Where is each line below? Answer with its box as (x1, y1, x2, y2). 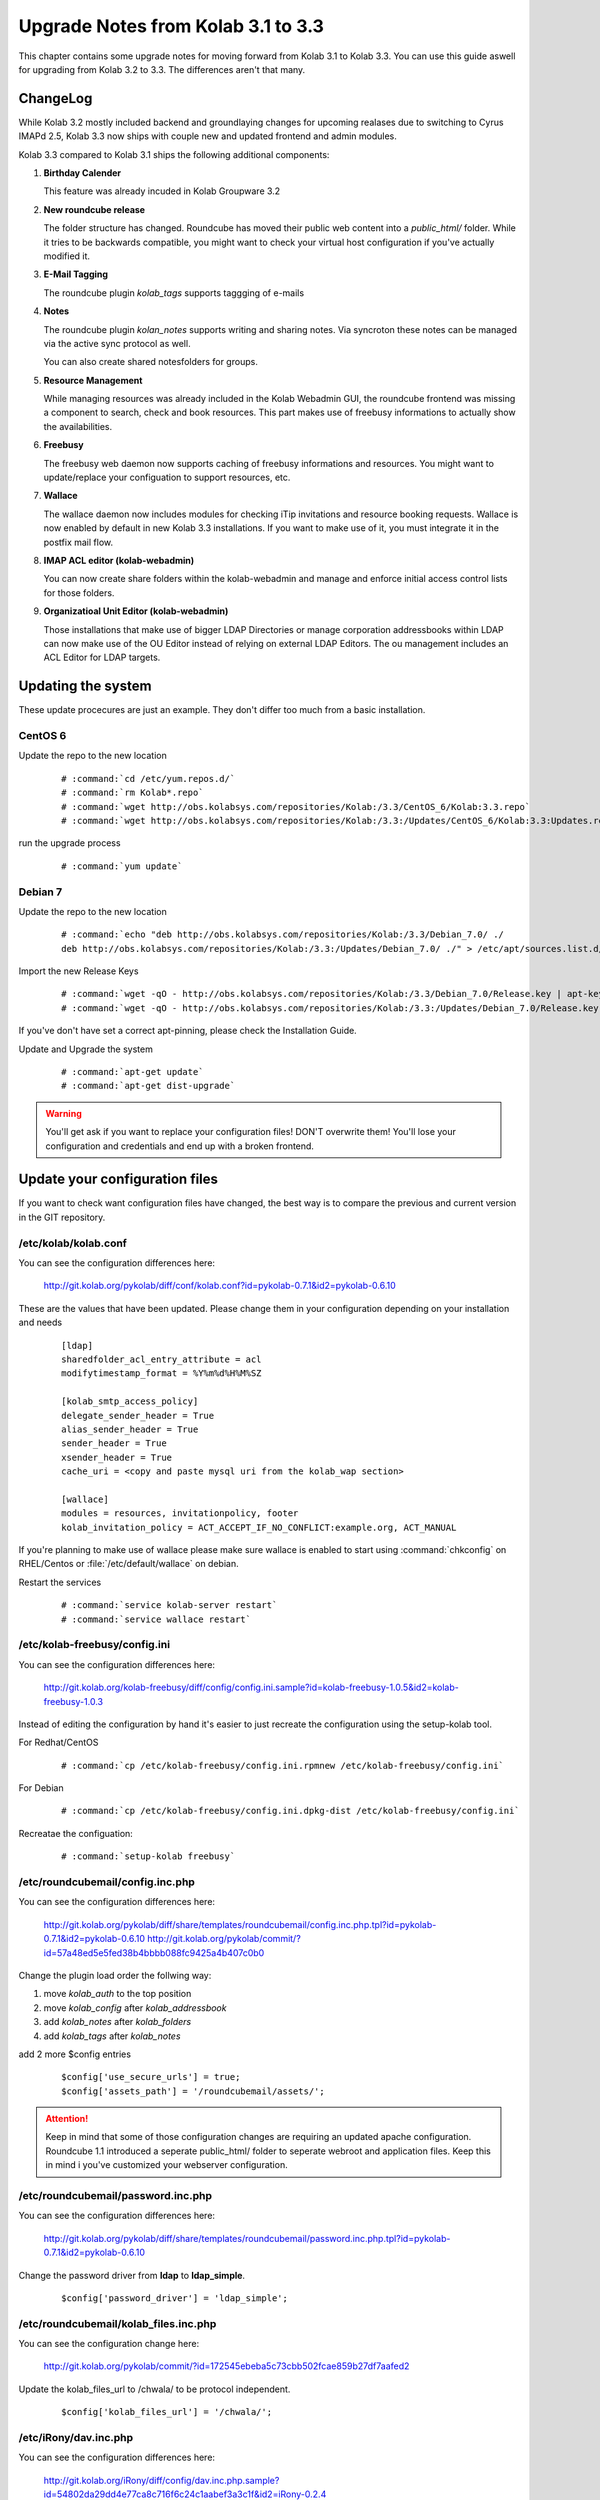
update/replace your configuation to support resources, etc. (43, 471, 291, 484)
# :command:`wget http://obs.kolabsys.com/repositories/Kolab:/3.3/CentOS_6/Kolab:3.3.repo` (61, 801, 531, 812)
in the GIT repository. (18, 1211, 106, 1223)
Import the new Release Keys (18, 965, 139, 977)
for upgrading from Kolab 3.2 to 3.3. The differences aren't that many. (18, 63, 306, 75)
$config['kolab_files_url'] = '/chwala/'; (61, 2406, 273, 2418)
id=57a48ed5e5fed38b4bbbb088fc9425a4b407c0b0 (43, 1946, 265, 1959)
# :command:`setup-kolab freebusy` (61, 1851, 236, 1862)
